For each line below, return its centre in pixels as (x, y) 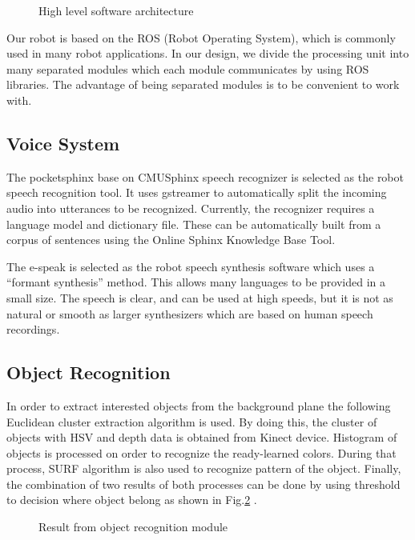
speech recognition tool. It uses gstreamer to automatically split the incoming (197, 192)
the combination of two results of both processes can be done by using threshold (203, 484)
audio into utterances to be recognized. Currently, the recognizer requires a (191, 208)
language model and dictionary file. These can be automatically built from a (194, 224)
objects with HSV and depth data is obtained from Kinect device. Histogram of (202, 437)
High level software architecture (116, 10)
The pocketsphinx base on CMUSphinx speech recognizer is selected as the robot (205, 176)
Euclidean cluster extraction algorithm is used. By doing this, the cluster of (192, 421)
